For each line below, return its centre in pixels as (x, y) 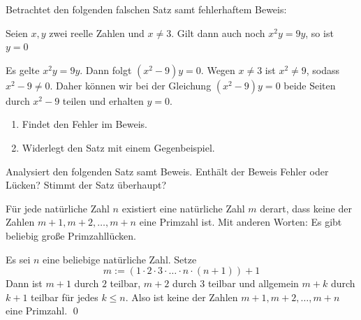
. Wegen (218, 70)
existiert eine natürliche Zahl (183, 208)
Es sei (18, 259)
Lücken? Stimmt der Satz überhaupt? (86, 185)
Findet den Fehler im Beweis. (84, 124)
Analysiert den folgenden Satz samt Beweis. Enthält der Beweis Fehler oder (167, 171)
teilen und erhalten (103, 100)
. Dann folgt (106, 70)
